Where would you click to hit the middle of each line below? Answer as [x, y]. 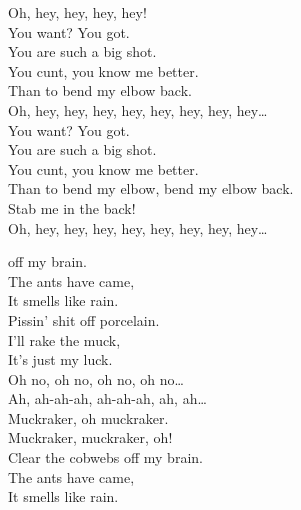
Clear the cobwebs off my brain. [105, 457]
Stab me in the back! [72, 207]
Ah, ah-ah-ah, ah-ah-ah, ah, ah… [107, 398]
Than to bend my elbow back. [100, 90]
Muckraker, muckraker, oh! [90, 437]
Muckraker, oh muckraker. [88, 417]
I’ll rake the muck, [64, 339]
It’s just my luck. [60, 359]
